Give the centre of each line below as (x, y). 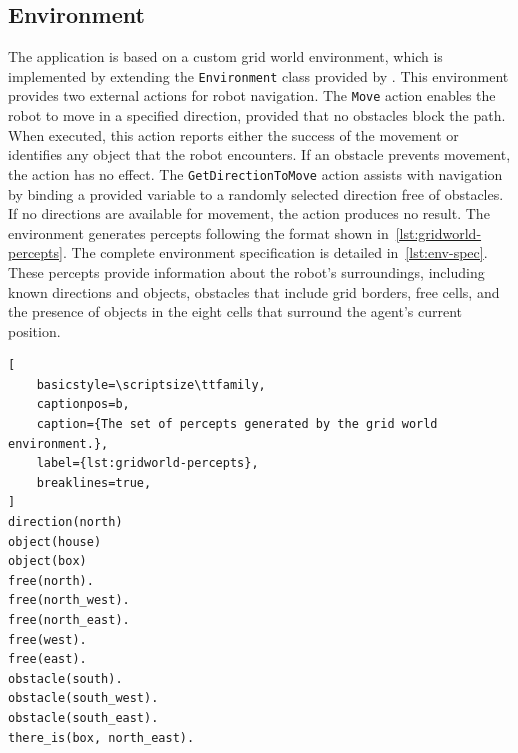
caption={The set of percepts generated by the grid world (237, 424)
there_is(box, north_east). (101, 737)
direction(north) (65, 522)
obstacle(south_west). (83, 698)
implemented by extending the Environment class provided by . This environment (258, 75)
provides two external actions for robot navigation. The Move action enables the (252, 95)
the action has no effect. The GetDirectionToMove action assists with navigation (255, 173)
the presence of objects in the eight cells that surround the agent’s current (235, 311)
